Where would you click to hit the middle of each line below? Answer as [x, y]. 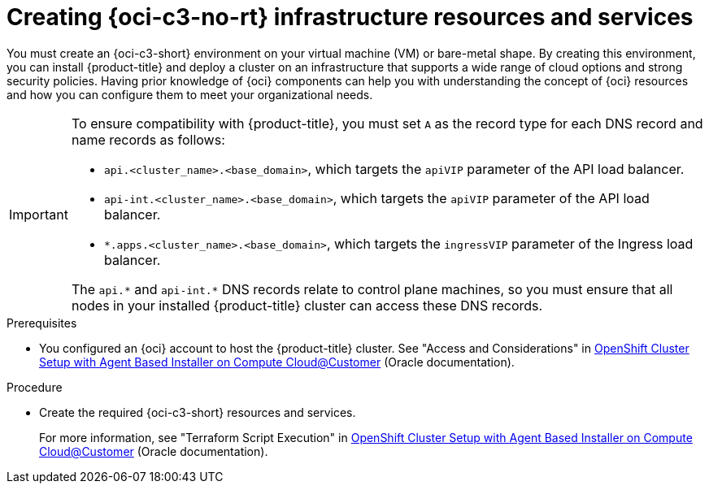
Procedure [35, 387]
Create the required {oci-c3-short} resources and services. [198, 412]
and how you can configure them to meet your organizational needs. [190, 94]
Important [39, 214]
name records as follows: [148, 139]
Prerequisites [42, 323]
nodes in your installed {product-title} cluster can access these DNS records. [307, 305]
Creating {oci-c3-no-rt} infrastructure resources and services [350, 17]
